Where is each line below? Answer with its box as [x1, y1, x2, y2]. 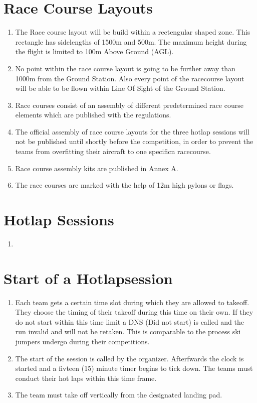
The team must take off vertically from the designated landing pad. [15, 389, 222, 400]
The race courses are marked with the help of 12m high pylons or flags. [15, 180, 234, 190]
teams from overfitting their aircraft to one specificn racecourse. [15, 146, 211, 157]
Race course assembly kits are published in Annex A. [15, 163, 178, 173]
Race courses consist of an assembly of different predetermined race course [15, 99, 243, 110]
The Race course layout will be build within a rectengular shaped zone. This [15, 27, 250, 37]
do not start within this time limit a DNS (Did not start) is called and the [15, 316, 244, 327]
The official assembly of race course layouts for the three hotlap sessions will [15, 126, 249, 137]
